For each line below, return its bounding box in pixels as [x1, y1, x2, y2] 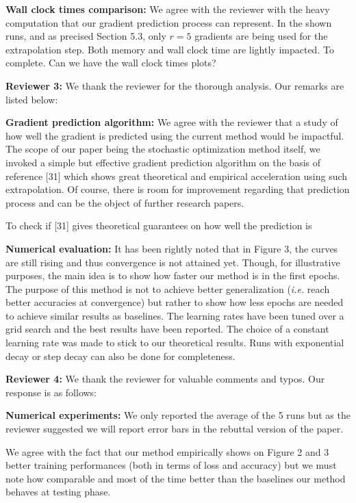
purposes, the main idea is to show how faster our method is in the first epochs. [5, 268, 340, 283]
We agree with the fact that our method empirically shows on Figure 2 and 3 [5, 444, 329, 459]
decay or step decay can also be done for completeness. [5, 348, 236, 363]
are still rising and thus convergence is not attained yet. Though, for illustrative [5, 255, 340, 269]
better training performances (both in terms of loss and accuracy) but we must [5, 458, 337, 472]
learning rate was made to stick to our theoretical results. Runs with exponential [5, 335, 344, 350]
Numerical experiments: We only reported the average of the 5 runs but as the [5, 408, 351, 422]
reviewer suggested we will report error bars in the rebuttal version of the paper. [5, 422, 344, 436]
